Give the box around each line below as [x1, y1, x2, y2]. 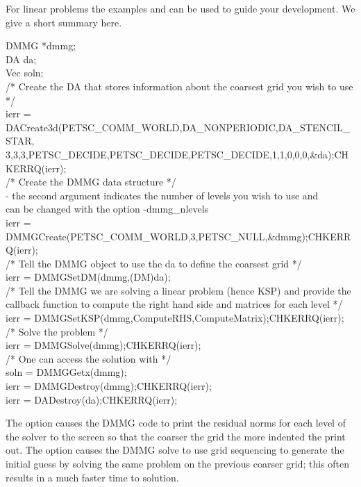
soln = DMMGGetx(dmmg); [6, 365, 127, 379]
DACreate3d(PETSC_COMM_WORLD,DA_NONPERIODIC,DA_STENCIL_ [6, 119, 351, 134]
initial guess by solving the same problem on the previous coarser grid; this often [6, 456, 350, 470]
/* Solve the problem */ [6, 324, 108, 338]
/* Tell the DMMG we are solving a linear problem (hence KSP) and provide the [6, 283, 351, 297]
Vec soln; [6, 65, 44, 80]
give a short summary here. [6, 15, 122, 29]
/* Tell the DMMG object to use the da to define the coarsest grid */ [6, 256, 302, 270]
